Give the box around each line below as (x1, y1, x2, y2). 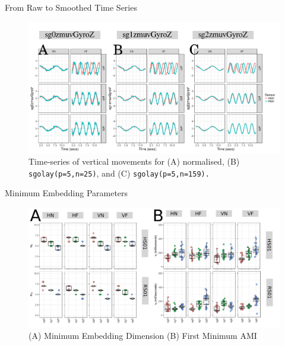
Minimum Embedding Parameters (5, 187, 128, 199)
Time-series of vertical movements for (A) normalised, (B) (28, 155, 240, 168)
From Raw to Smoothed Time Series (5, 1, 137, 13)
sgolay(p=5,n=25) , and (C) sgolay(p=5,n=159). (28, 166, 210, 179)
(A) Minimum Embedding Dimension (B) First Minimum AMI (28, 329, 257, 342)
